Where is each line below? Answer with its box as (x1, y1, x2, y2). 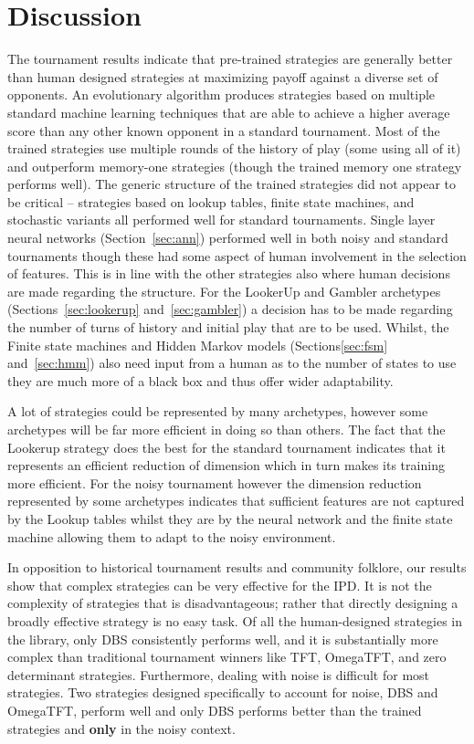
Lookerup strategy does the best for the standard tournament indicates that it (7, 437, 446, 456)
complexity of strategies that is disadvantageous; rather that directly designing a (7, 593, 458, 613)
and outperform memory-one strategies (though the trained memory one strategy (7, 156, 462, 175)
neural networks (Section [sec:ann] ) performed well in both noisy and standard (7, 228, 448, 247)
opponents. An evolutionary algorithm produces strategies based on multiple (7, 85, 436, 104)
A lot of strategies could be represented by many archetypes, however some (7, 402, 428, 421)
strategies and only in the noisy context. (7, 718, 236, 738)
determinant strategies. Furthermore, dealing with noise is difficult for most (7, 665, 430, 684)
